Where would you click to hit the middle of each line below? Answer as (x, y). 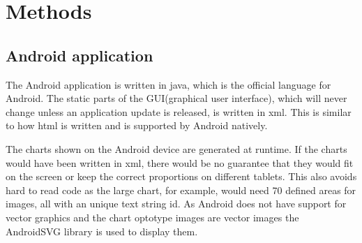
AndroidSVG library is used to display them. (102, 231)
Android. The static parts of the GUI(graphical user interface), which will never (176, 98)
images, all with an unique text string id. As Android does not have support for (176, 204)
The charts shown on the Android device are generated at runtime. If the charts (176, 148)
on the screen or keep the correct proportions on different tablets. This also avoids (181, 176)
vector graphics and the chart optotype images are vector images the (152, 217)
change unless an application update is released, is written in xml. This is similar (179, 111)
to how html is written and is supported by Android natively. (137, 125)
